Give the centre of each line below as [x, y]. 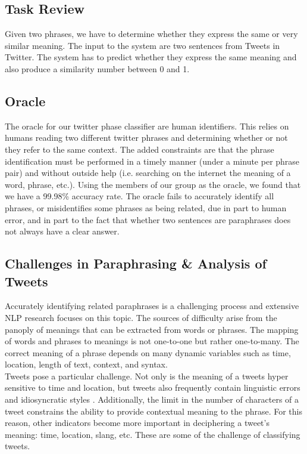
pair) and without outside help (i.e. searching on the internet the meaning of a [148, 173]
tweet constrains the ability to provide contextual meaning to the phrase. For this [153, 411]
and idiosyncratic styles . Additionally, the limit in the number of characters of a [152, 399]
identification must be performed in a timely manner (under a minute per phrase [152, 161]
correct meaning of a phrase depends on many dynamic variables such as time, [148, 352]
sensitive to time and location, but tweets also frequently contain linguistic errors [153, 387]
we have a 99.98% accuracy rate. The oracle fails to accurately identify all [140, 196]
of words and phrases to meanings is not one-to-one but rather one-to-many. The [152, 341]
